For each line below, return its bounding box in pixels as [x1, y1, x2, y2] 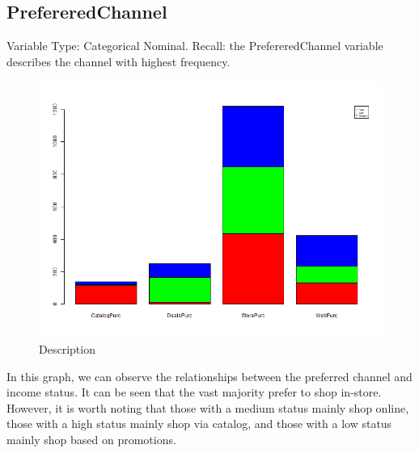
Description [39, 340, 95, 357]
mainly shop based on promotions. [6, 430, 176, 447]
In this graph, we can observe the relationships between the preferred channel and [6, 367, 413, 384]
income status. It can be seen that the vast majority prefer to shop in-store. [6, 384, 382, 401]
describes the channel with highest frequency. [6, 52, 231, 69]
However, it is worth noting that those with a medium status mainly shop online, [6, 399, 409, 416]
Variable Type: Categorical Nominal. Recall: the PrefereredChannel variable [6, 37, 383, 54]
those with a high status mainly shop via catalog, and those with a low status [6, 415, 392, 432]
